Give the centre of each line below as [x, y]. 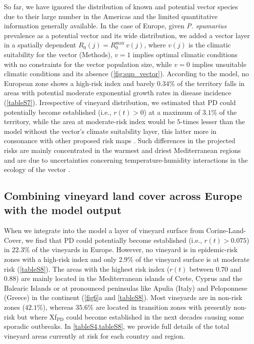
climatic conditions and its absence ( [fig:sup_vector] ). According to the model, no [127, 74]
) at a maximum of [172, 112]
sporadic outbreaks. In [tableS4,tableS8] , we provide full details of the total [117, 326]
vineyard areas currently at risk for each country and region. [94, 335]
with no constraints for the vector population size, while [88, 64]
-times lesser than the [213, 121]
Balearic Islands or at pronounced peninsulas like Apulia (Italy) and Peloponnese [126, 288]
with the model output [63, 210]
